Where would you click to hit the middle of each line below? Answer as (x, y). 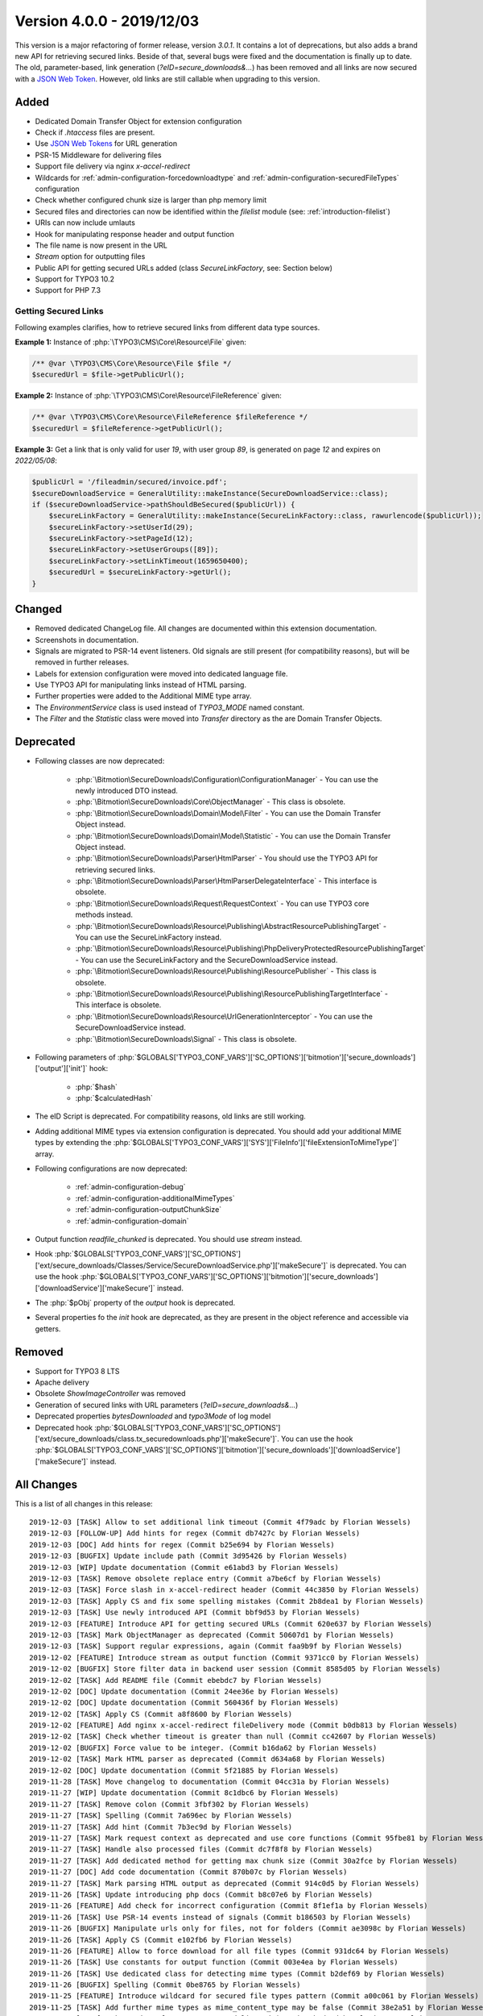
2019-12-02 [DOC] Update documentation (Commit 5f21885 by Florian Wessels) (184, 1770)
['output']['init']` (61, 1068)
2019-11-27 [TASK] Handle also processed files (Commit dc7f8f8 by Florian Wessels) (201, 1849)
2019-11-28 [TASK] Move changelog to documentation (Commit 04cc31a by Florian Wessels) (210, 1782)
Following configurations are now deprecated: (111, 1168)
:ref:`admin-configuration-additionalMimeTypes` (155, 1198)
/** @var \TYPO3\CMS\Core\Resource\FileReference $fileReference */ (170, 417)
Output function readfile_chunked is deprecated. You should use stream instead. (169, 1239)
